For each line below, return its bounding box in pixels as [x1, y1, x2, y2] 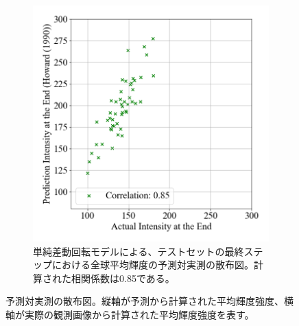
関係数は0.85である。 [80, 270, 175, 285]
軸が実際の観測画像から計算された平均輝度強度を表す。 [5, 307, 254, 321]
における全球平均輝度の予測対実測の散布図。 [51, 257, 254, 272]
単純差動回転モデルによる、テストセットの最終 [33, 244, 244, 258]
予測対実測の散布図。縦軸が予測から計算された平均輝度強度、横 [5, 294, 294, 308]
